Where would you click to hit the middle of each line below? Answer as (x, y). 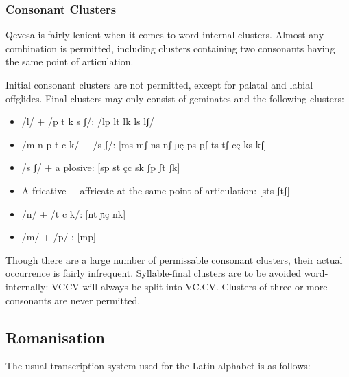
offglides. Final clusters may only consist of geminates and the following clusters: (175, 98)
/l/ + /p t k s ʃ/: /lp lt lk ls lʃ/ (88, 121)
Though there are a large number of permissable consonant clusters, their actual (174, 259)
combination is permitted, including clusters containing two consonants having (170, 48)
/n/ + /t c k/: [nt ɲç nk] (74, 213)
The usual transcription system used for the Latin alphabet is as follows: (158, 366)
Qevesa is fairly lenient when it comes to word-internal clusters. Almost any (165, 35)
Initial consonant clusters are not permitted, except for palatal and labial (159, 84)
